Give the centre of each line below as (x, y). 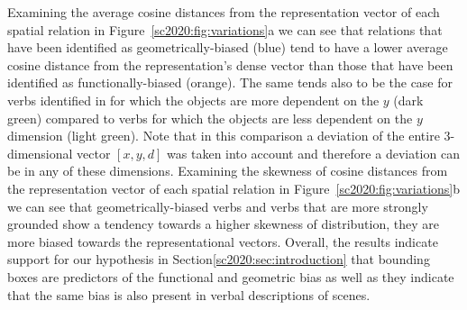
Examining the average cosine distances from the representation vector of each (224, 12)
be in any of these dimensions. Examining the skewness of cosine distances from (228, 171)
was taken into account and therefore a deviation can (313, 153)
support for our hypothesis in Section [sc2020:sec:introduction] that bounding (219, 259)
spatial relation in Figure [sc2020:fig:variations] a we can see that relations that (225, 29)
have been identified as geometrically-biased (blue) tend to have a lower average (228, 47)
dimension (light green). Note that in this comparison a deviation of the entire (224, 136)
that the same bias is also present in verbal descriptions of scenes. (189, 294)
